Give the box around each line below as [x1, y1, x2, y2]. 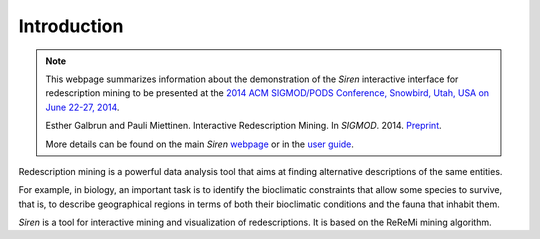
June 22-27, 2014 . [45, 101, 120, 113]
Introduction [18, 15, 124, 37]
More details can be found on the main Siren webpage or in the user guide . [45, 138, 355, 150]
